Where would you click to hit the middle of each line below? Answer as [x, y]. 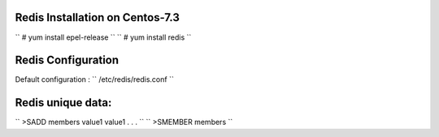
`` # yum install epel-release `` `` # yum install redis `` [103, 37]
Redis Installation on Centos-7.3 [98, 17]
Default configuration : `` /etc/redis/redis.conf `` [94, 79]
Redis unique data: [63, 103]
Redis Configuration [67, 60]
